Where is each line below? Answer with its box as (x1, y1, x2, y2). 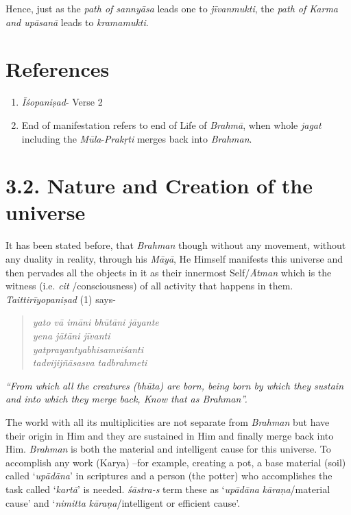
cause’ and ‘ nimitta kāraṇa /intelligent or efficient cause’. (5, 495, 241, 510)
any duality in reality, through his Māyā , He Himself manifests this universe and (5, 252, 343, 265)
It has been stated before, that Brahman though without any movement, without (5, 238, 346, 252)
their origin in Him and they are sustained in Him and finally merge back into (5, 428, 334, 442)
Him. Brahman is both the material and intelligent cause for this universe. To (5, 442, 331, 456)
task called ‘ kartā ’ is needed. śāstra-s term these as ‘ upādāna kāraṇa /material (5, 481, 330, 496)
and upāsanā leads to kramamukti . (5, 14, 149, 29)
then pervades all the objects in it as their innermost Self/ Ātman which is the (5, 265, 332, 279)
